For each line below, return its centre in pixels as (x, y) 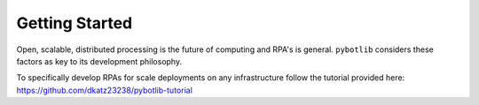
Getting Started (75, 23)
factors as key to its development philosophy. (99, 61)
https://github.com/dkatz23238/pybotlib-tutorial (104, 90)
